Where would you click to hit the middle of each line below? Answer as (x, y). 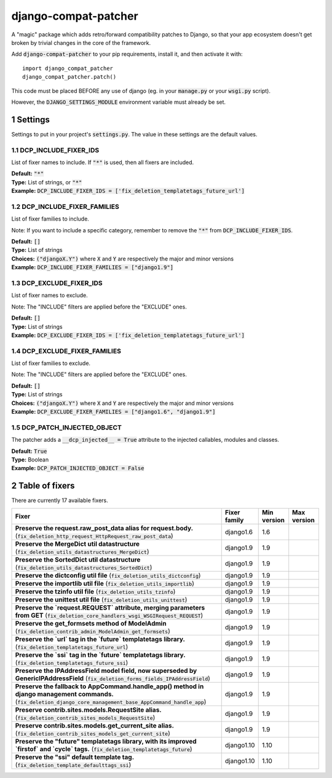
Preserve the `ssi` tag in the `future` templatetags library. (100, 654)
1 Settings (31, 120)
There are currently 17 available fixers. (60, 500)
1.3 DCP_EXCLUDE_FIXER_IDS (57, 283)
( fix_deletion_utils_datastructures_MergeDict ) (82, 551)
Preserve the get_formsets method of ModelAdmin (91, 623)
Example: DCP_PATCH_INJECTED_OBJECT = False (78, 468)
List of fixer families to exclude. (51, 363)
